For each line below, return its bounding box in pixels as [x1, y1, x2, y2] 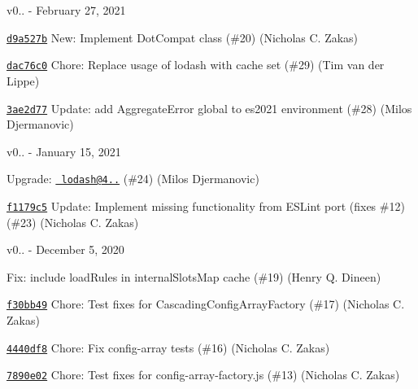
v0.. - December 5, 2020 [7, 241, 124, 258]
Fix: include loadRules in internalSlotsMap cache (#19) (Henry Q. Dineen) [7, 268, 381, 285]
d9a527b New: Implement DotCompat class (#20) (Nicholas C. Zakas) [7, 28, 359, 46]
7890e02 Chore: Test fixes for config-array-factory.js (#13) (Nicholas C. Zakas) [7, 366, 400, 383]
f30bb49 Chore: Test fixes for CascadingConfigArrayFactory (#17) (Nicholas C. [7, 295, 405, 313]
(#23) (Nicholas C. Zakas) [7, 213, 139, 230]
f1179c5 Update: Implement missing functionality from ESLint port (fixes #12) [7, 198, 405, 214]
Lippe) [7, 72, 40, 89]
